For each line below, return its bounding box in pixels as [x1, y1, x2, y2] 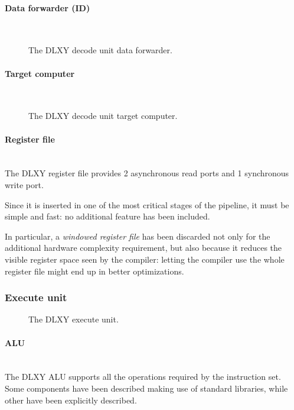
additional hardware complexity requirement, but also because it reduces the [5, 241, 282, 254]
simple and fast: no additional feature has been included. [5, 210, 210, 222]
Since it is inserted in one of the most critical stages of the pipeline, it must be [5, 198, 289, 211]
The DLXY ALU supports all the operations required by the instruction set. [5, 370, 281, 383]
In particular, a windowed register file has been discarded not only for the [5, 230, 270, 242]
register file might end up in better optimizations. [5, 264, 184, 277]
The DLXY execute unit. [28, 313, 119, 325]
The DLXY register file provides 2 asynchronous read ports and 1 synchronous [5, 167, 289, 179]
